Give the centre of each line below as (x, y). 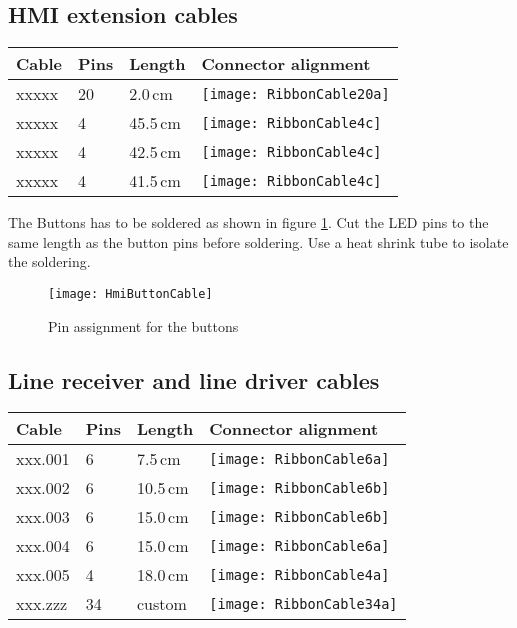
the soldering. (49, 261)
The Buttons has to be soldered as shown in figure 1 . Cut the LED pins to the (248, 222)
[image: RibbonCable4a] (299, 574)
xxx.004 (43, 546)
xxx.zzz (42, 604)
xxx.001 (43, 459)
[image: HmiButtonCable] (130, 293)
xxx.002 (43, 488)
